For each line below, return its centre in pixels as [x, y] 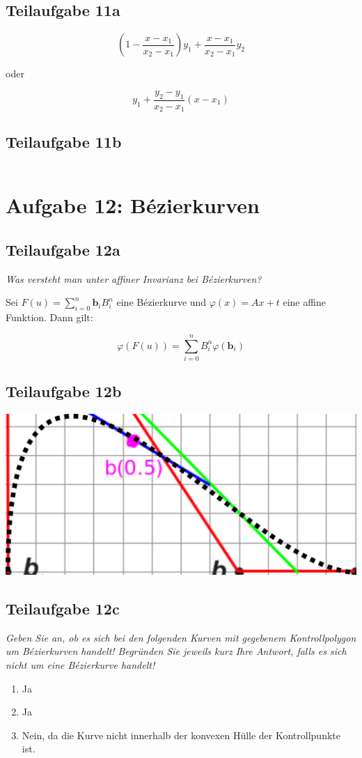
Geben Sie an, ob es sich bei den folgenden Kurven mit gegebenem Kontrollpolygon [181, 637]
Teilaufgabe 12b [64, 391]
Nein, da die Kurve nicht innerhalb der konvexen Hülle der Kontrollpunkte [181, 735]
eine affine [304, 302]
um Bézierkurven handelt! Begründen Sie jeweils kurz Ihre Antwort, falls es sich [176, 651]
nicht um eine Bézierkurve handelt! [80, 664]
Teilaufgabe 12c [63, 608]
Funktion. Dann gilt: [49, 317]
